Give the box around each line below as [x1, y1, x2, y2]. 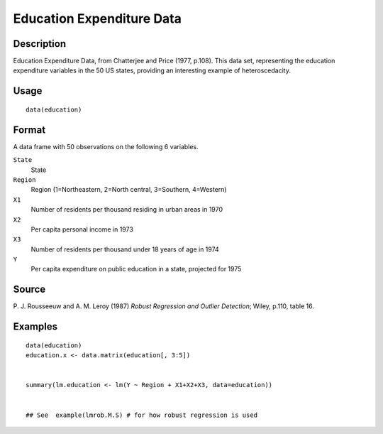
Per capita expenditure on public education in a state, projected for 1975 [30, 265, 242, 273]
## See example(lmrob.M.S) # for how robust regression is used [26, 411, 258, 419]
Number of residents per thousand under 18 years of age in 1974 [30, 245, 219, 254]
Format [13, 124, 46, 136]
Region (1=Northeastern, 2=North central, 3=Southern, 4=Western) [30, 185, 227, 194]
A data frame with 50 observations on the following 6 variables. [13, 142, 199, 151]
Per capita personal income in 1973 [30, 224, 134, 234]
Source [13, 283, 46, 295]
